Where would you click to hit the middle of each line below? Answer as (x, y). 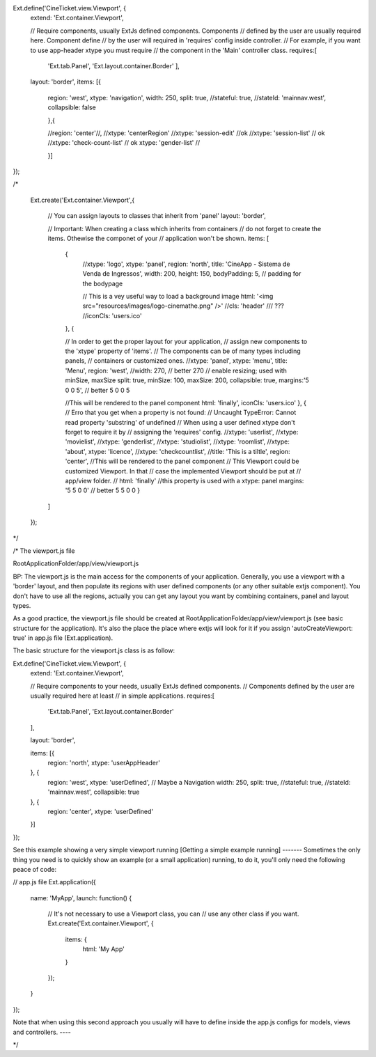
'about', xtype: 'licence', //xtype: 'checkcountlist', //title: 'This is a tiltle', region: (178, 451)
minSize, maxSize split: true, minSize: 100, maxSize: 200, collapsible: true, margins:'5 (187, 380)
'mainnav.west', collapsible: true (94, 792)
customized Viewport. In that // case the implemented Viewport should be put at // (183, 471)
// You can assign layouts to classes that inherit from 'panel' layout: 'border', (157, 216)
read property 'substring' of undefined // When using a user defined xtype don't (180, 422)
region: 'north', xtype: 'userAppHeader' (104, 763)
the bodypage (103, 283)
